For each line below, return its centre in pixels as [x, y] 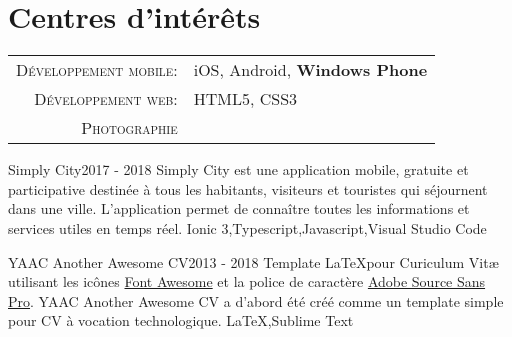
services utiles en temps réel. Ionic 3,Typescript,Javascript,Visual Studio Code [247, 227]
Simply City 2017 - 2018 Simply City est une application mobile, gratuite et [238, 169]
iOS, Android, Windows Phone [310, 70]
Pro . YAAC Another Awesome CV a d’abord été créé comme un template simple [256, 300]
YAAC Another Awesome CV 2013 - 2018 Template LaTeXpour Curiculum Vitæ [253, 261]
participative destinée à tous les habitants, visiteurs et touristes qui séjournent [248, 188]
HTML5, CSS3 [245, 99]
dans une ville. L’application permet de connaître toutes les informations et [239, 208]
